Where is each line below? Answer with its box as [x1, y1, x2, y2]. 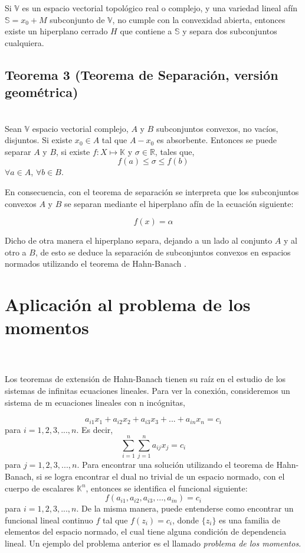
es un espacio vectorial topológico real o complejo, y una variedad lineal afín [22, 2, 298, 14]
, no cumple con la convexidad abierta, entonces [112, 13, 286, 25]
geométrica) [5, 83, 78, 101]
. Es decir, [76, 423, 113, 435]
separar [5, 145, 31, 157]
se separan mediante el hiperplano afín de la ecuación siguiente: [64, 197, 294, 209]
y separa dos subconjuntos [182, 25, 277, 37]
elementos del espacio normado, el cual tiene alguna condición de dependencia [5, 525, 286, 538]
